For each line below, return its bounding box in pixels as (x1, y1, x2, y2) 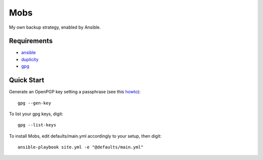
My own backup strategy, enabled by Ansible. (9, 24, 101, 30)
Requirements (9, 37, 53, 45)
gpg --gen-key (18, 100, 51, 106)
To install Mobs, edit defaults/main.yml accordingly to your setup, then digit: (9, 133, 162, 139)
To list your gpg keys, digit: (9, 111, 63, 117)
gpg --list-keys (18, 122, 56, 128)
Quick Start (9, 76, 44, 85)
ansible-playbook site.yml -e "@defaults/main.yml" (18, 144, 144, 150)
